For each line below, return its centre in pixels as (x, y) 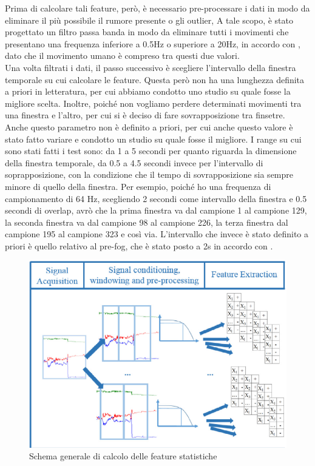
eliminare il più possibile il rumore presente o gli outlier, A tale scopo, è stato (149, 20)
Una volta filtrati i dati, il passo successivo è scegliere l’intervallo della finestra (151, 67)
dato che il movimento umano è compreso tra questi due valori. (122, 56)
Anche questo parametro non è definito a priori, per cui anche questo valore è (149, 127)
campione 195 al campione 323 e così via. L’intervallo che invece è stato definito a (157, 234)
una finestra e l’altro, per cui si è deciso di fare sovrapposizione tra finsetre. (145, 115)
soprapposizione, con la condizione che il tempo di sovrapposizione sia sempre (149, 174)
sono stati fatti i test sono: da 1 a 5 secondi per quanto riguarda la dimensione (151, 151)
